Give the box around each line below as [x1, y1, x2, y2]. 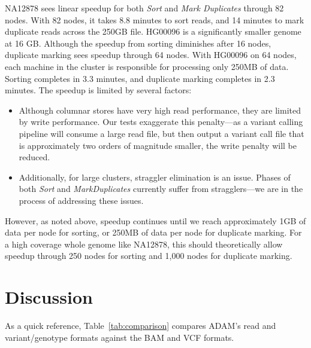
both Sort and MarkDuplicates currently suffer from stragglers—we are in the [19, 182, 303, 195]
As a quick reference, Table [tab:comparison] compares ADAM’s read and [5, 319, 276, 331]
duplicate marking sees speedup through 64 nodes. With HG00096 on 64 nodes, [5, 48, 297, 61]
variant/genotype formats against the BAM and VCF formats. [5, 331, 234, 343]
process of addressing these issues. [19, 194, 144, 206]
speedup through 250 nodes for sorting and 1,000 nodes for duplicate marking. [5, 249, 292, 262]
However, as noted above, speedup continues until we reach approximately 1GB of [5, 214, 306, 227]
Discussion [5, 285, 93, 309]
